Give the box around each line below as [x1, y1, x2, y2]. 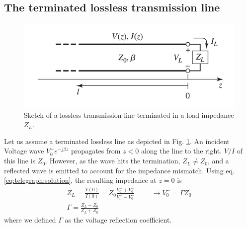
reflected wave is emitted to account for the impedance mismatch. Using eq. [4, 165, 235, 175]
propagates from [71, 146, 121, 156]
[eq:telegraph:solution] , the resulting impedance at [4, 175, 157, 185]
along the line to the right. [141, 146, 222, 156]
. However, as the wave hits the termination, [45, 155, 180, 166]
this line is [4, 155, 36, 166]
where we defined [4, 214, 56, 225]
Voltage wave [4, 146, 44, 156]
